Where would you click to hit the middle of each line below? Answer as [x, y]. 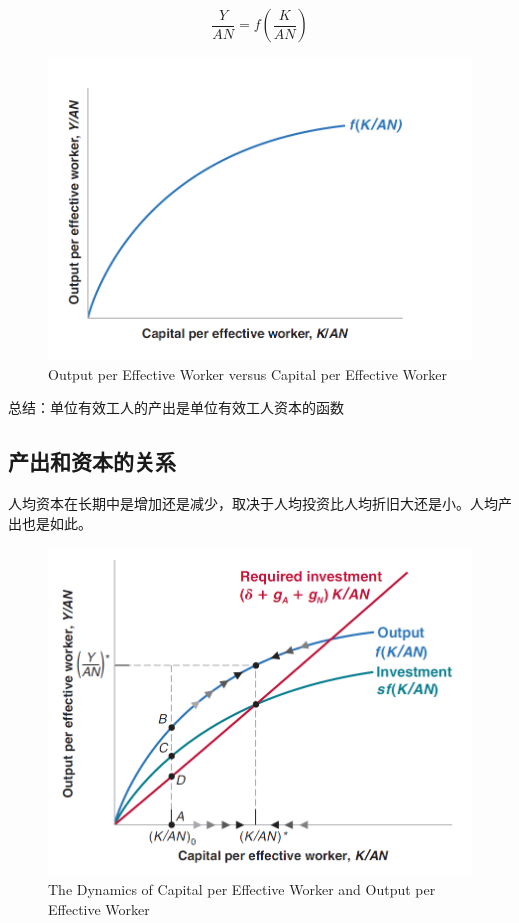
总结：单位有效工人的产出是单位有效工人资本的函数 [176, 407]
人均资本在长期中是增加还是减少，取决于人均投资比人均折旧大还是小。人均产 [260, 503]
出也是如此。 [50, 522]
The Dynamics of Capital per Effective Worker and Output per [242, 889]
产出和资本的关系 [92, 461]
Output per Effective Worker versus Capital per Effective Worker [248, 373]
